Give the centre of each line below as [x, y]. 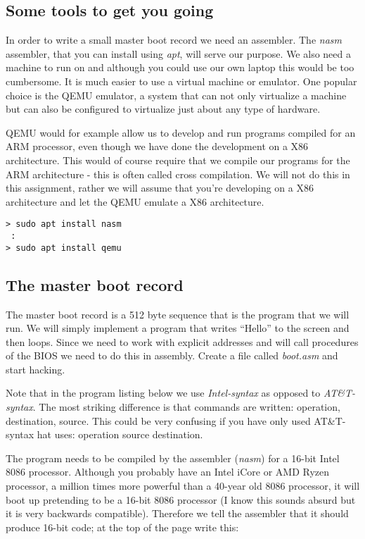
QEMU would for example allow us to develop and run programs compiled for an [181, 132]
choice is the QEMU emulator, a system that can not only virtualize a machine [176, 95]
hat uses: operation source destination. [120, 434]
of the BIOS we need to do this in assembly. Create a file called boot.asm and [172, 355]
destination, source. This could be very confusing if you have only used [158, 420]
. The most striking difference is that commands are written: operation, [186, 407]
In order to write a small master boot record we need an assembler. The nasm [174, 40]
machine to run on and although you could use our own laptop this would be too [180, 67]
